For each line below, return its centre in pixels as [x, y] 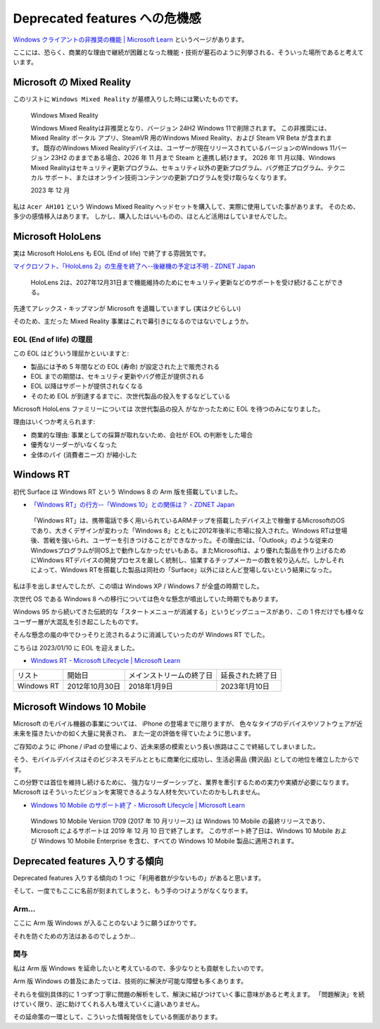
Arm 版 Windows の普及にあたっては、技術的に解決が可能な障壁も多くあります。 [130, 981]
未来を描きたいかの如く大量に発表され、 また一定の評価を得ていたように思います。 [134, 733]
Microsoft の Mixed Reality [72, 82]
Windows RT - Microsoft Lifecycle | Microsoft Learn [106, 661]
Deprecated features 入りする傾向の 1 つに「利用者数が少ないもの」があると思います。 [139, 877]
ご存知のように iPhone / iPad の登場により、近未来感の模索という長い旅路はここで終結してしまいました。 [166, 746]
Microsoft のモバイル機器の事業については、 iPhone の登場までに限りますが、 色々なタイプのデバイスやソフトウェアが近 [188, 724]
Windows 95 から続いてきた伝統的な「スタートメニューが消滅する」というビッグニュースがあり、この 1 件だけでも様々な [189, 612]
